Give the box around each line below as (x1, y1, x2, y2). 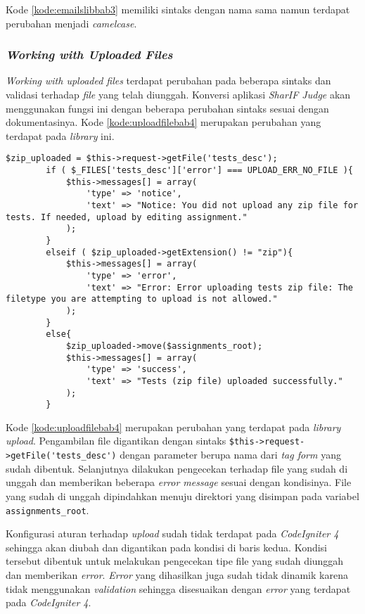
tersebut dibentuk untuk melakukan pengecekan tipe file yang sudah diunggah (6, 554, 344, 568)
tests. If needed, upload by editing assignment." (6, 212, 248, 222)
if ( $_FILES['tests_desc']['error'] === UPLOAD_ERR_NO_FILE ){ (46, 165, 353, 176)
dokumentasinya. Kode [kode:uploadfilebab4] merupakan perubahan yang (6, 115, 321, 129)
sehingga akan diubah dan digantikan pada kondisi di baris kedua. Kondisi (6, 539, 328, 554)
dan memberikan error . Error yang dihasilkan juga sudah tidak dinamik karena (6, 567, 348, 582)
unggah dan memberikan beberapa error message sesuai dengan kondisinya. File (6, 475, 352, 490)
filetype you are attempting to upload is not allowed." (6, 294, 278, 305)
